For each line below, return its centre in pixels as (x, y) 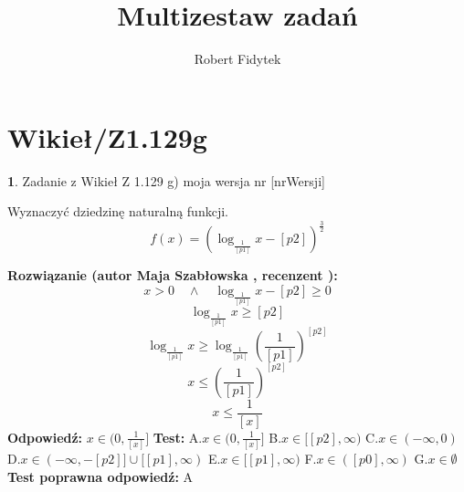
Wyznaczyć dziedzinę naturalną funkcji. (118, 211)
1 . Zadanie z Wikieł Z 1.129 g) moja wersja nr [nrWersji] (166, 180)
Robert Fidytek (237, 59)
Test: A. (178, 437)
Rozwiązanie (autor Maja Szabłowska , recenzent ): (173, 275)
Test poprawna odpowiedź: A (100, 476)
